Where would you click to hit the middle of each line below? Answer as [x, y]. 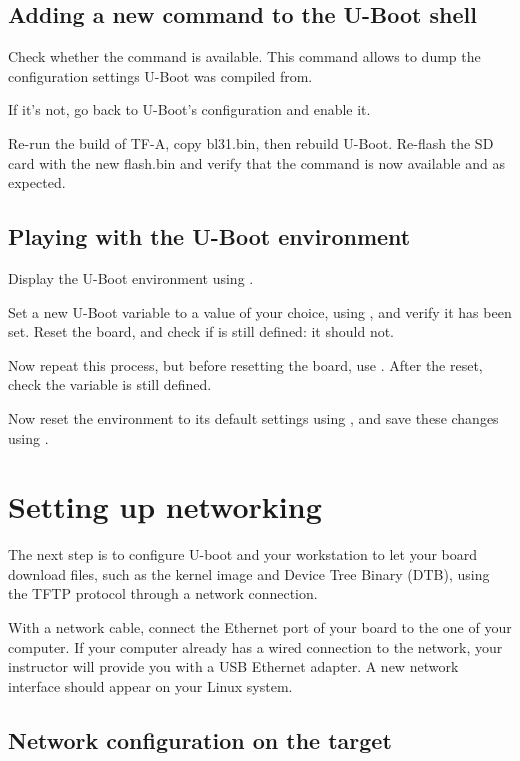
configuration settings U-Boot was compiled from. [160, 75]
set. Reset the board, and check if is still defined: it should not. [201, 331]
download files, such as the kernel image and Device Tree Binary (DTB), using [249, 573]
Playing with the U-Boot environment [209, 236]
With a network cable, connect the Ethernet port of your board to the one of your [260, 627]
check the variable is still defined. [110, 384]
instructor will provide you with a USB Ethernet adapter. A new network [233, 666]
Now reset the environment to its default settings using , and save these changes [253, 417]
